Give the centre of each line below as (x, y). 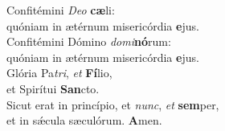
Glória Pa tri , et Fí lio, (59, 73)
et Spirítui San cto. (53, 88)
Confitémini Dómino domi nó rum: (89, 41)
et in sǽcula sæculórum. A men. (84, 120)
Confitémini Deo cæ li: (61, 10)
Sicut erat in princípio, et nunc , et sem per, (113, 104)
